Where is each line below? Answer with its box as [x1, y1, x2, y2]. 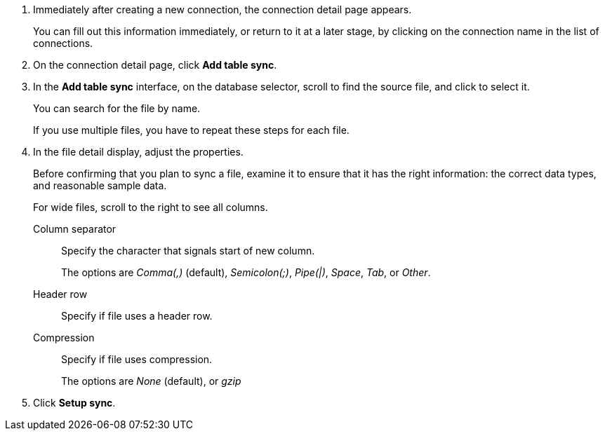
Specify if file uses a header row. [61, 310, 213, 322]
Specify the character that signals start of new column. [61, 245, 315, 257]
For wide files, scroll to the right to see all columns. [33, 201, 268, 213]
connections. [33, 37, 93, 49]
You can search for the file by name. [33, 102, 201, 114]
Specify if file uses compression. [61, 353, 213, 365]
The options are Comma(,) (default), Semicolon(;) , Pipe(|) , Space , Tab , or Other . [61, 266, 431, 278]
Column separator [33, 223, 117, 235]
